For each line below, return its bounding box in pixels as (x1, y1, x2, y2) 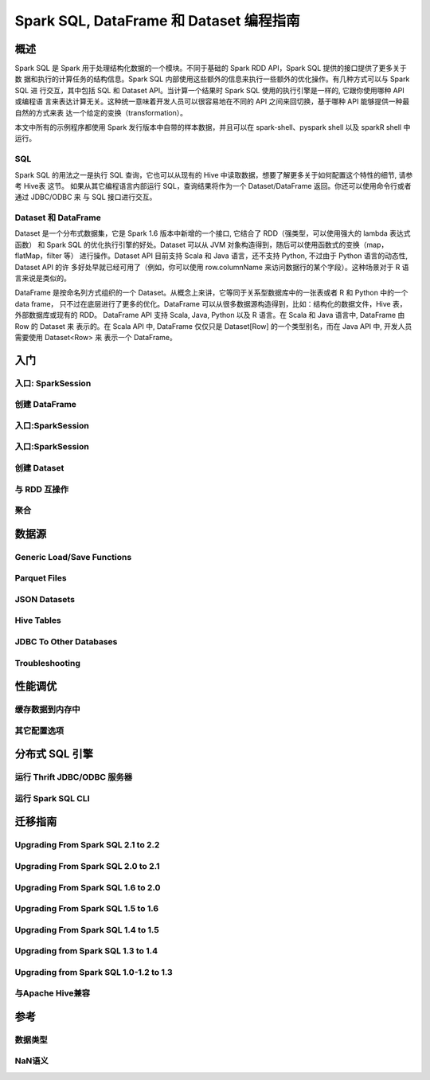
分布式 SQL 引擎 (14, 747, 93, 761)
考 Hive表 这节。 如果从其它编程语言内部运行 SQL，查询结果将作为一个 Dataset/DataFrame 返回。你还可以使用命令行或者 (14, 181, 412, 190)
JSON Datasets (14, 593, 76, 605)
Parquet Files (14, 573, 67, 584)
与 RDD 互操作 (14, 483, 69, 495)
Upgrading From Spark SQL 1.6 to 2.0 (14, 882, 161, 893)
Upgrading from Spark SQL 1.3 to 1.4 (14, 945, 158, 957)
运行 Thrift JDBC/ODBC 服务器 (14, 772, 133, 783)
